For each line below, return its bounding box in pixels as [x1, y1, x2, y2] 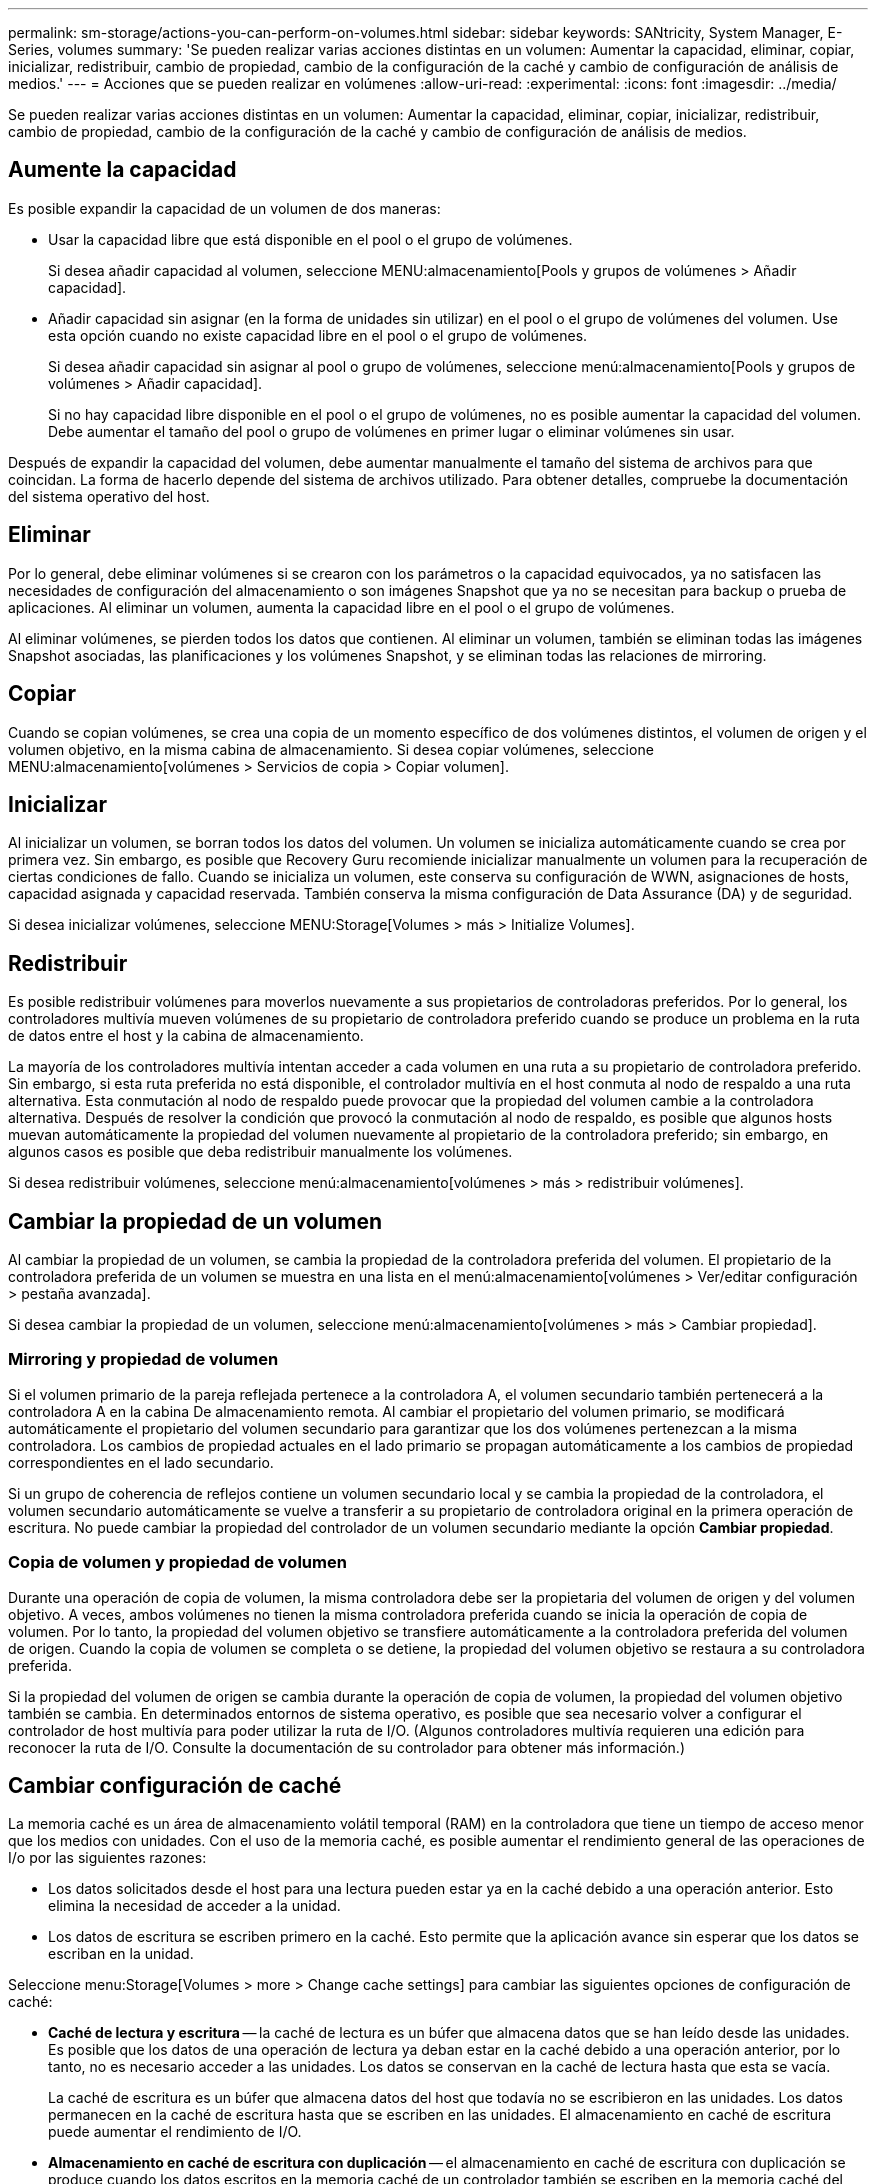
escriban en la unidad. [48, 1945, 194, 1963]
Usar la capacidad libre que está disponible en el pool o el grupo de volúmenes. [48, 230, 573, 248]
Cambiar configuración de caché [8, 1772, 342, 1798]
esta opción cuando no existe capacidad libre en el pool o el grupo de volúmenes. [48, 326, 588, 344]
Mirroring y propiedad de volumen [8, 1349, 279, 1370]
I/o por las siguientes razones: [8, 1849, 207, 1867]
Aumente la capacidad [8, 157, 237, 183]
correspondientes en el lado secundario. [8, 1453, 274, 1471]
